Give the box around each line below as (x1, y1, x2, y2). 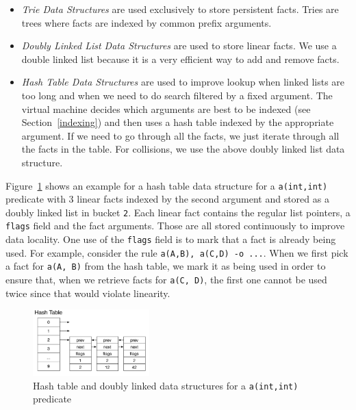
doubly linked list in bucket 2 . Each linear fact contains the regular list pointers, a (5, 205, 351, 219)
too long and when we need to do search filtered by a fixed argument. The (21, 88, 333, 102)
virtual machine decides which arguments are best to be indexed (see (21, 101, 311, 116)
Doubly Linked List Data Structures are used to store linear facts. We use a (21, 38, 337, 53)
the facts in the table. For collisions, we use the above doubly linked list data (21, 142, 345, 156)
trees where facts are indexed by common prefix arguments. (21, 15, 272, 29)
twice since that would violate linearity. (5, 285, 170, 300)
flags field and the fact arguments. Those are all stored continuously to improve (5, 218, 345, 233)
